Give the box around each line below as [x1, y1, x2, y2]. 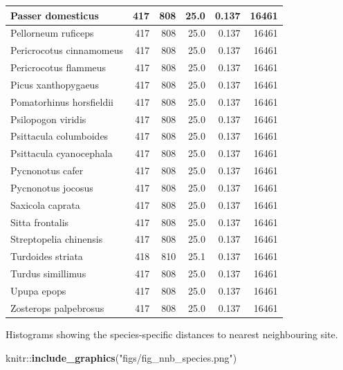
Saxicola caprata [10, 197, 80, 212]
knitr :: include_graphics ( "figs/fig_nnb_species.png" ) [6, 350, 237, 364]
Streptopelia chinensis [10, 232, 103, 246]
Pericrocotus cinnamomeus [10, 43, 123, 57]
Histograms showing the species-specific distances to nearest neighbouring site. [6, 326, 338, 341]
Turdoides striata [10, 249, 83, 263]
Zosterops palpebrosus [10, 300, 104, 315]
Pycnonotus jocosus [10, 180, 93, 194]
